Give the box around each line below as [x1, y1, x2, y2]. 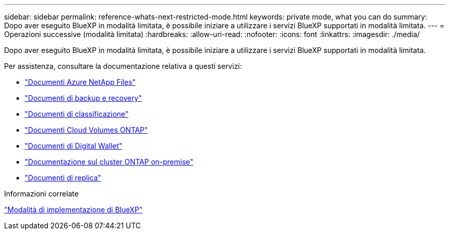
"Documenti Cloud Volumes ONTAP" [25, 125, 148, 134]
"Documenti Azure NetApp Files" [25, 78, 136, 86]
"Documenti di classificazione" [25, 110, 129, 118]
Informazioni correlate [4, 189, 79, 198]
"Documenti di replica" [25, 173, 101, 182]
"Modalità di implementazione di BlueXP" [4, 205, 143, 214]
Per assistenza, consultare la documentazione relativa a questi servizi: [4, 62, 242, 70]
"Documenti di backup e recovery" [25, 94, 142, 102]
